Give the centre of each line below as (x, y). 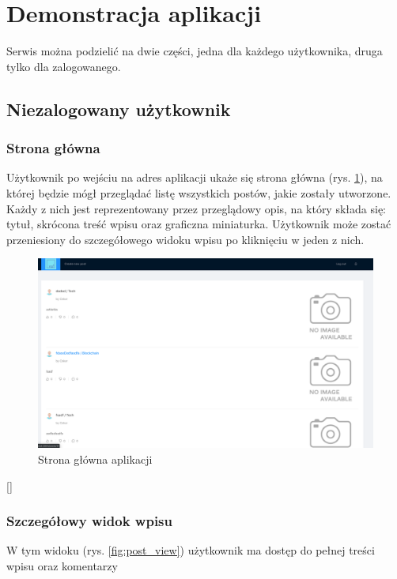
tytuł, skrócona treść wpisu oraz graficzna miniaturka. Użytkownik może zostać (199, 224)
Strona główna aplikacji (95, 459)
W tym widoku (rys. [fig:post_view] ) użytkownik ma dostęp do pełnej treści (191, 550)
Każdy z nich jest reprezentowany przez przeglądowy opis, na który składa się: (197, 208)
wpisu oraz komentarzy (62, 566)
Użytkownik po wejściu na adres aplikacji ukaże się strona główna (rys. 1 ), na (195, 177)
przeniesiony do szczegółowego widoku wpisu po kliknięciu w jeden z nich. (185, 239)
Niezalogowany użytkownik (119, 109)
